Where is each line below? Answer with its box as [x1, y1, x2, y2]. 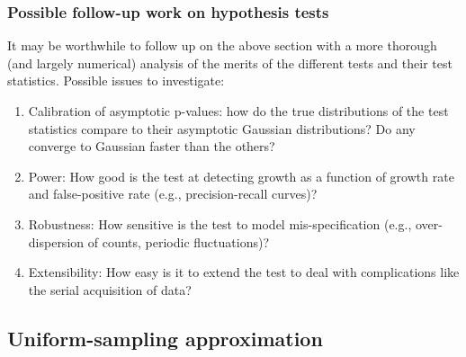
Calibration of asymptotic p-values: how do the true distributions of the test [28, 102, 449, 120]
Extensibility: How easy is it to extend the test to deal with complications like [28, 263, 460, 281]
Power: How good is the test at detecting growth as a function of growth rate [28, 166, 454, 185]
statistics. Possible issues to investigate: [7, 71, 225, 90]
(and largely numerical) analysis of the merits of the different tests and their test [7, 53, 453, 72]
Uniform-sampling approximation [7, 324, 323, 352]
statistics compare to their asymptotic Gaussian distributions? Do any [28, 119, 416, 138]
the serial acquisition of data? [28, 280, 192, 299]
